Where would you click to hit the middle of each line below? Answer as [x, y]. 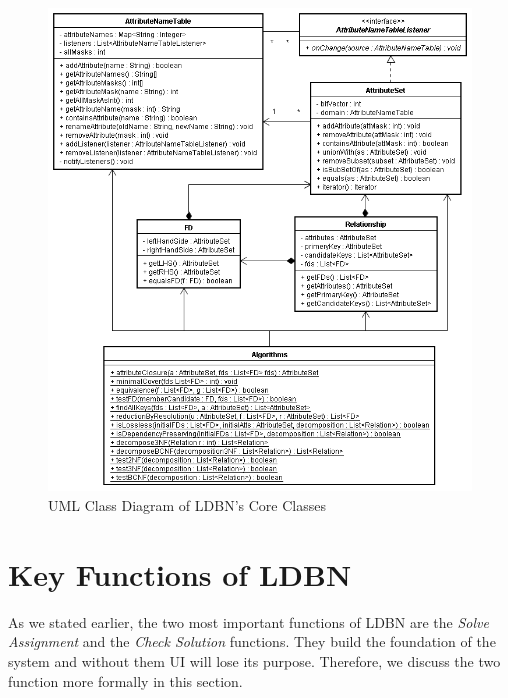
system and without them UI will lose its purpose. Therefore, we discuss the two [254, 660]
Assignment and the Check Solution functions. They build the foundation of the [252, 641]
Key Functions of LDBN [180, 573]
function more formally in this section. [125, 680]
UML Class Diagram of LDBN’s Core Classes [187, 505]
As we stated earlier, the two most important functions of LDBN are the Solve [248, 621]
